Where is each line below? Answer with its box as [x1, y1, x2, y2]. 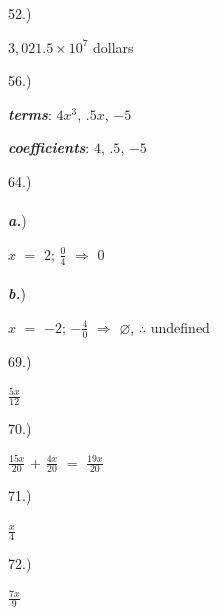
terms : [8, 103, 52, 124]
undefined [150, 316, 210, 337]
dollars [93, 36, 134, 57]
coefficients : [8, 137, 90, 158]
